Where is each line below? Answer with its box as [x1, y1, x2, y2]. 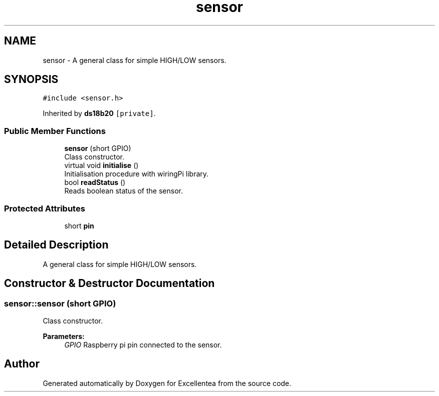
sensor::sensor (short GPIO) [4, 298, 116, 308]
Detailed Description [4, 238, 109, 251]
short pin [64, 221, 94, 230]
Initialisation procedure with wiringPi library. [64, 169, 209, 178]
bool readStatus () [64, 178, 126, 187]
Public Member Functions [4, 125, 106, 136]
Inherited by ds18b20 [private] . [43, 109, 156, 118]
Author [4, 357, 40, 370]
